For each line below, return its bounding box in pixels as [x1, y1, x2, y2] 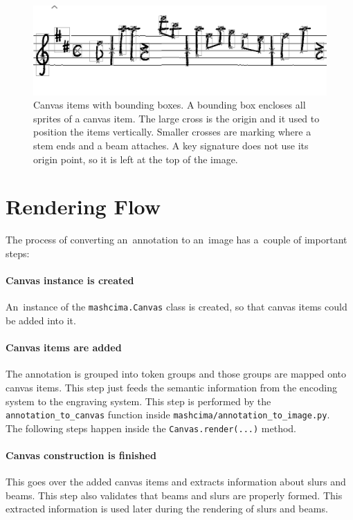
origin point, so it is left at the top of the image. [33, 151, 238, 166]
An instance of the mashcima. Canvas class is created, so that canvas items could [6, 299, 347, 314]
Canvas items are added [6, 340, 122, 355]
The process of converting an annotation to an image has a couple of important [6, 232, 347, 247]
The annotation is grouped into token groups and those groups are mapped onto [6, 366, 347, 381]
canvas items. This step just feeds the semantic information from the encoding [6, 380, 337, 394]
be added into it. [6, 313, 76, 327]
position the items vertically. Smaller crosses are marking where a [33, 124, 311, 139]
